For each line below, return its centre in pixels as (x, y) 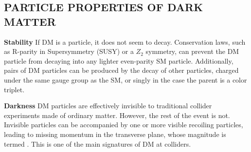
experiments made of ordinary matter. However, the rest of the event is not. (117, 115)
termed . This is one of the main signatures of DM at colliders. (98, 144)
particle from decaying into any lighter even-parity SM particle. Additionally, (119, 60)
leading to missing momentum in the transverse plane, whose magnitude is (115, 134)
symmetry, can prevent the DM (192, 51)
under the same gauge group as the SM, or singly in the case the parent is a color (125, 79)
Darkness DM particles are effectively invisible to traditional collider (108, 106)
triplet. (14, 89)
